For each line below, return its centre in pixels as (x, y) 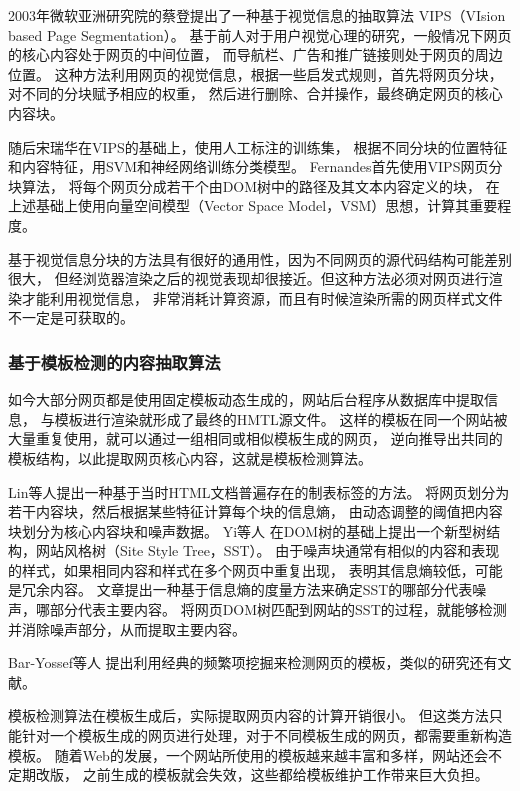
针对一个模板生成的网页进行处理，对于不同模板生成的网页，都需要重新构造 (266, 735)
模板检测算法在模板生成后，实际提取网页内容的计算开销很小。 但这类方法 (248, 715)
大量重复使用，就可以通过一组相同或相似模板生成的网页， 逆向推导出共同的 (255, 438)
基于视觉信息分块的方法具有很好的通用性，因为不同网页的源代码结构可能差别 (260, 258)
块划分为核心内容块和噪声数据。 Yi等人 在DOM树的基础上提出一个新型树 (247, 530)
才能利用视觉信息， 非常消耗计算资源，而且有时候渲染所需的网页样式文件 (262, 297)
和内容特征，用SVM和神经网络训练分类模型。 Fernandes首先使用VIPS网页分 (255, 166)
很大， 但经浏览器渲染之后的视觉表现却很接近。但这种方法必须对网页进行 (248, 278)
